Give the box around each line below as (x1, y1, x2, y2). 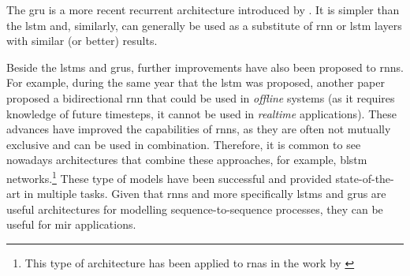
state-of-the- (335, 170, 394, 186)
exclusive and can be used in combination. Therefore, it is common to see (6, 136, 361, 152)
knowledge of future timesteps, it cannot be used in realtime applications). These (6, 105, 397, 121)
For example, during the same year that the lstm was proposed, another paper (6, 74, 385, 91)
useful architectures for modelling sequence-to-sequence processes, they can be (6, 200, 383, 217)
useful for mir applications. (6, 216, 136, 233)
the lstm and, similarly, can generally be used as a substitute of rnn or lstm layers (6, 17, 402, 33)
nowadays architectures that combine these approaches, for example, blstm (6, 151, 367, 168)
